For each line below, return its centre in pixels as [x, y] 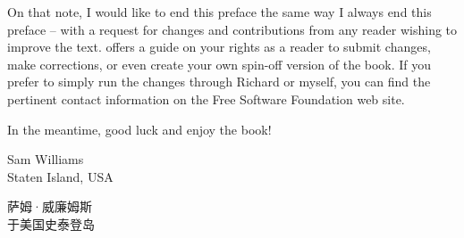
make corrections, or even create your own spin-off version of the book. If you [219, 64]
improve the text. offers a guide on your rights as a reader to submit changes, [219, 47]
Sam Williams [46, 159]
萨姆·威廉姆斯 [50, 206]
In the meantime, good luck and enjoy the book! [139, 129]
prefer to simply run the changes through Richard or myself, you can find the [219, 82]
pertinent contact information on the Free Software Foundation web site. [206, 98]
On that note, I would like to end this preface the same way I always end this [219, 12]
